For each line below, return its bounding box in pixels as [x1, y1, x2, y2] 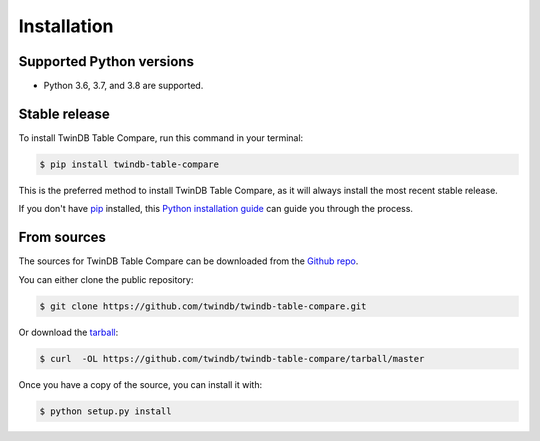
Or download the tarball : [18, 326, 119, 338]
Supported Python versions [18, 53, 195, 70]
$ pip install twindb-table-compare [39, 158, 220, 170]
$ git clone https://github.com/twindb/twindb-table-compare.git [39, 300, 367, 312]
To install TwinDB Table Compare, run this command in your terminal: [18, 131, 304, 144]
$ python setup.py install [39, 405, 172, 417]
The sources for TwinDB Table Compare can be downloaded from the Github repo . [18, 255, 359, 267]
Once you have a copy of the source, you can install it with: [18, 378, 263, 390]
